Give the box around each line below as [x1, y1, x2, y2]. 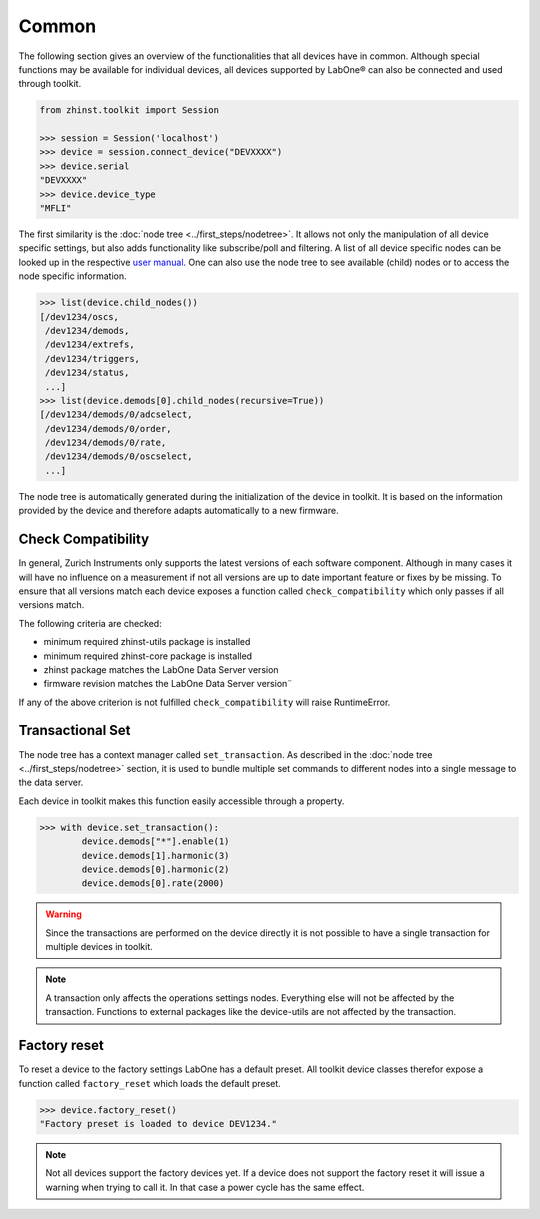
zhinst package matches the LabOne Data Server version [43, 663, 279, 675]
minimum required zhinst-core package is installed [43, 650, 253, 662]
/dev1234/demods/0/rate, [45, 437, 167, 449]
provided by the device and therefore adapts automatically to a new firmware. [18, 505, 339, 517]
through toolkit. [18, 78, 82, 90]
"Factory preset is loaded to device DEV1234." [39, 1118, 277, 1129]
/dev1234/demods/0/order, [45, 423, 172, 434]
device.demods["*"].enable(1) [81, 836, 230, 847]
